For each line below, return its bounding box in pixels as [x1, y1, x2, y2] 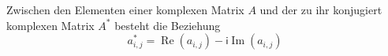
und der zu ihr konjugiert [259, 2, 382, 17]
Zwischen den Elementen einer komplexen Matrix [6, 2, 244, 17]
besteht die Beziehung [114, 17, 221, 33]
